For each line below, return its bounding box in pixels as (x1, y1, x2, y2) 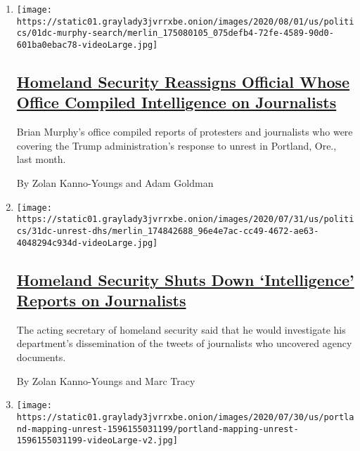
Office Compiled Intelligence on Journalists (16, 91, 337, 113)
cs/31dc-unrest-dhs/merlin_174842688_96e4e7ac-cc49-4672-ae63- (16, 225, 319, 236)
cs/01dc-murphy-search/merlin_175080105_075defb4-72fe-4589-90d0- (16, 28, 334, 39)
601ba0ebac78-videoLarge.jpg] (16, 39, 158, 50)
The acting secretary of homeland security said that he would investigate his (16, 322, 346, 336)
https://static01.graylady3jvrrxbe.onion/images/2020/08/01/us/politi (16, 16, 354, 27)
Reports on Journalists (16, 289, 186, 311)
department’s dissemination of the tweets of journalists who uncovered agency (16, 336, 352, 351)
